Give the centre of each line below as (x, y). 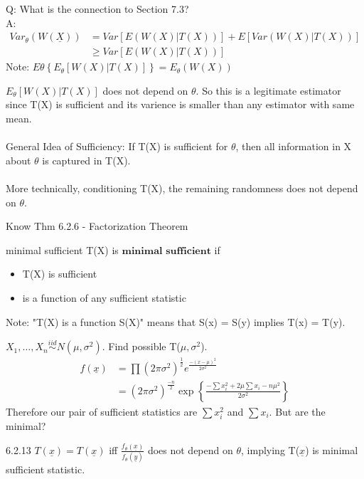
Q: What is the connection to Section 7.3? (97, 9)
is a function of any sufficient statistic (104, 297)
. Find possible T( (141, 346)
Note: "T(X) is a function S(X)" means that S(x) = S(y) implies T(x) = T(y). (176, 321)
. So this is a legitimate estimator (268, 90)
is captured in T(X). (86, 160)
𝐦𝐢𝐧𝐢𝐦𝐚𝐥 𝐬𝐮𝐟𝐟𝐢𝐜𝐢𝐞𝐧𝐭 (166, 251)
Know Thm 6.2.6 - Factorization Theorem (97, 226)
